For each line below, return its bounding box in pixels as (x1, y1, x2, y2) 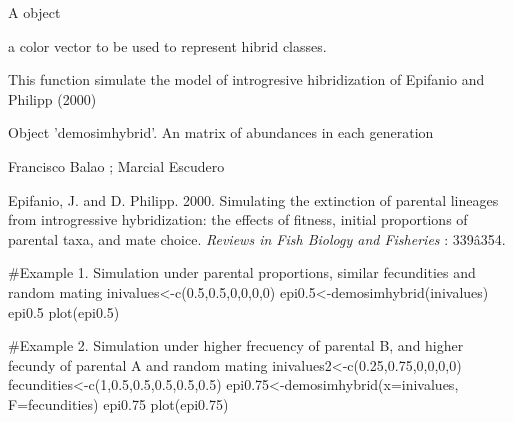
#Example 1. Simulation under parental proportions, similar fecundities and (8, 262, 476, 283)
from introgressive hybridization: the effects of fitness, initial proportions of (8, 209, 468, 230)
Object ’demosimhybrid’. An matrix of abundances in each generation (8, 122, 434, 143)
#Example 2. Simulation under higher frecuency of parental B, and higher (8, 335, 464, 356)
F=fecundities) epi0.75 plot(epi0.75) (8, 393, 229, 414)
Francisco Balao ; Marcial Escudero (8, 155, 225, 176)
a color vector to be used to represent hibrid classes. (8, 35, 327, 56)
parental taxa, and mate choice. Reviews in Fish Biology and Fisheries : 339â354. (8, 228, 506, 249)
